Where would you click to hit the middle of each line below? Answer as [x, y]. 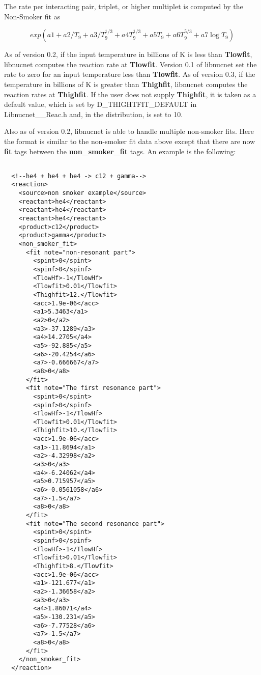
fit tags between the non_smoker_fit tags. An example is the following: [120, 151]
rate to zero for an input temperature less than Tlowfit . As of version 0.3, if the [130, 74]
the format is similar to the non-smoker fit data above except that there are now [130, 141]
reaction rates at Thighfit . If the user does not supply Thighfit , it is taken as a [130, 94]
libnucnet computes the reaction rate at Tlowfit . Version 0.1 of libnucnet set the [130, 64]
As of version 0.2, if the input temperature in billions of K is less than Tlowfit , [128, 54]
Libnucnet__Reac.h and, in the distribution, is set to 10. [94, 114]
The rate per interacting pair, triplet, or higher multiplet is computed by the [124, 6]
